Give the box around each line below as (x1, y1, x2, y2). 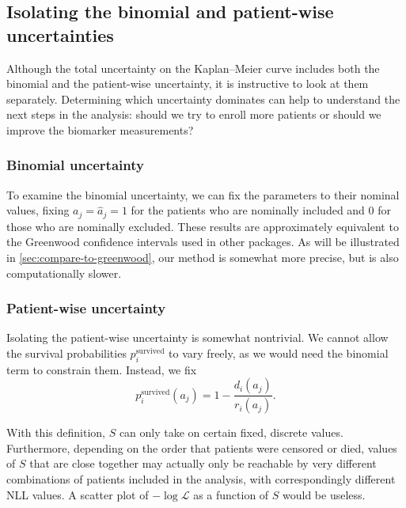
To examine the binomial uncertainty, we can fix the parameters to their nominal (6, 186, 400, 203)
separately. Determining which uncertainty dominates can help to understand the (6, 90, 400, 107)
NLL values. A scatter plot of (6, 486, 149, 502)
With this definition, (6, 424, 105, 441)
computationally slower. (6, 264, 122, 281)
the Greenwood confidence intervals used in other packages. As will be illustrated (6, 233, 400, 250)
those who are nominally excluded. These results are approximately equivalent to (6, 218, 399, 234)
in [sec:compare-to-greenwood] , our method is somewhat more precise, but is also (6, 249, 399, 266)
